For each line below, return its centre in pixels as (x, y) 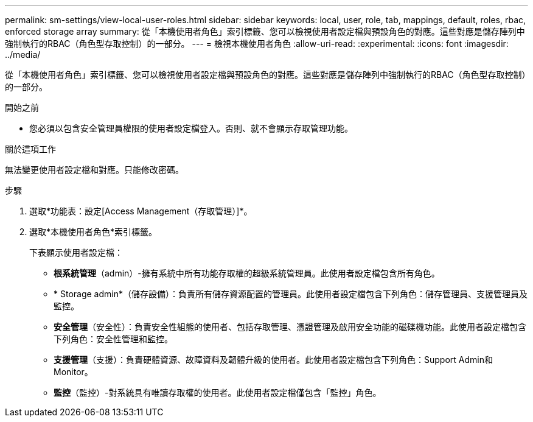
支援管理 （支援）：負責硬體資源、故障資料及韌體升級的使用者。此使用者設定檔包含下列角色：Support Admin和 (273, 360)
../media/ (23, 55)
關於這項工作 (30, 149)
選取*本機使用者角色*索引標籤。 (93, 232)
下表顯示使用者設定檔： (76, 252)
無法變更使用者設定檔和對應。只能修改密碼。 (94, 170)
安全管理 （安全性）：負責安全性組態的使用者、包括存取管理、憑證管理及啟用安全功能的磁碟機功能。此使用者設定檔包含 (290, 327)
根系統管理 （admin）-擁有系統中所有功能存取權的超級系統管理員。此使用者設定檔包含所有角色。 (247, 273)
